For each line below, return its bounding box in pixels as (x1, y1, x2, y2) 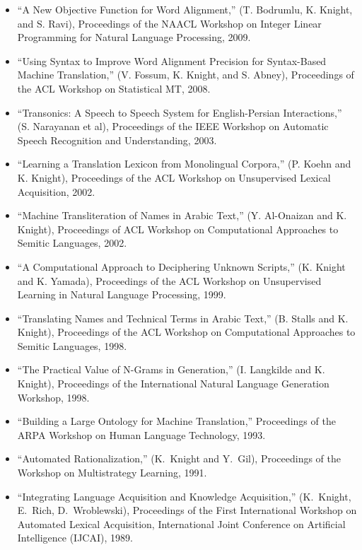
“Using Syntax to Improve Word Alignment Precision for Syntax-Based (17, 53, 327, 68)
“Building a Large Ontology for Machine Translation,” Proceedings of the (17, 414, 336, 428)
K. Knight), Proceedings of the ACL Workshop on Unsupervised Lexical (17, 170, 331, 185)
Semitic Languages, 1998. (17, 338, 127, 353)
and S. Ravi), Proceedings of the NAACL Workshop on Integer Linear (17, 16, 322, 30)
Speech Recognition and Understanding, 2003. (17, 132, 217, 147)
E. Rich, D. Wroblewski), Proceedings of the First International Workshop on (17, 503, 357, 517)
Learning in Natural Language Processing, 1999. (17, 287, 226, 302)
